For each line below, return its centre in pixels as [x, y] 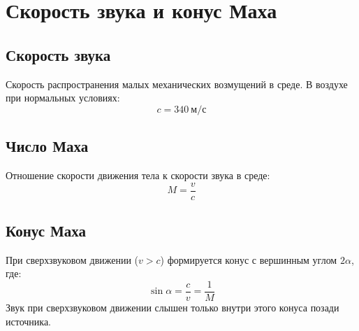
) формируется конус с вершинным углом [249, 259]
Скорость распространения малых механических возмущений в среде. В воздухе [177, 84]
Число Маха [47, 146]
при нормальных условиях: [63, 98]
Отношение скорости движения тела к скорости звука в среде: [138, 175]
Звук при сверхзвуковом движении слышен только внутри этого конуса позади [173, 308]
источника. [28, 321]
